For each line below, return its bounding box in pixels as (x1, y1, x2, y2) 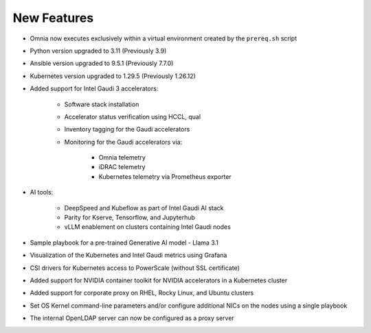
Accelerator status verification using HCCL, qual (64, 112, 201, 121)
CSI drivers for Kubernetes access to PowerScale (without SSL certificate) (30, 264, 240, 272)
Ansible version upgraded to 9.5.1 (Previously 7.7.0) (30, 59, 174, 68)
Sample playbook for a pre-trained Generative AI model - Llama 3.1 (30, 238, 219, 247)
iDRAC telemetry (98, 163, 146, 171)
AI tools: (30, 188, 54, 197)
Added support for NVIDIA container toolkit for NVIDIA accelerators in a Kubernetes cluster (30, 276, 288, 284)
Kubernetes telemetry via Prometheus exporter (98, 172, 232, 181)
